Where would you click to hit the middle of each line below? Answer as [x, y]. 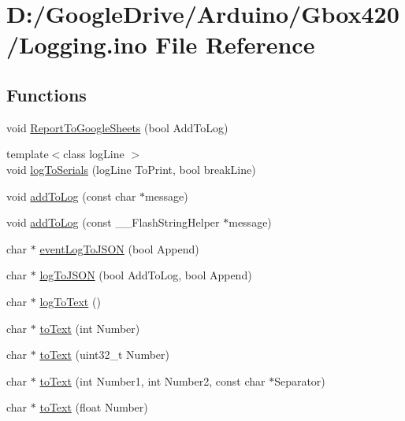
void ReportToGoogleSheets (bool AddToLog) [117, 127]
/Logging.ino [77, 44]
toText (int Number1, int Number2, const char [152, 380]
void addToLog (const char [71, 196]
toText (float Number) [94, 407]
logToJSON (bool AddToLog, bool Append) [146, 275]
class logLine [94, 154]
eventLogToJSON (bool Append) [119, 248]
